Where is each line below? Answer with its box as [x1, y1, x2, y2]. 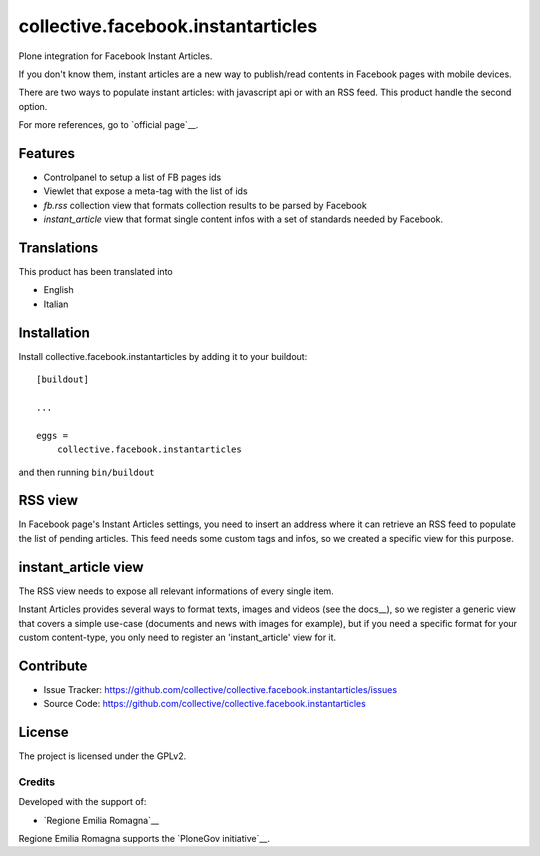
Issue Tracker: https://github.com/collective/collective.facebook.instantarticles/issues [43, 683, 398, 695]
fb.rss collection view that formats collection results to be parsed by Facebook [43, 199, 367, 211]
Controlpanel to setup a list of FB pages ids [43, 171, 222, 184]
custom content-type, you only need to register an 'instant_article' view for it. [18, 631, 337, 643]
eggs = [36, 430, 69, 441]
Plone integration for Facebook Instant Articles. [18, 50, 213, 62]
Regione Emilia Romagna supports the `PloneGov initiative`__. [18, 833, 270, 845]
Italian [43, 298, 69, 310]
